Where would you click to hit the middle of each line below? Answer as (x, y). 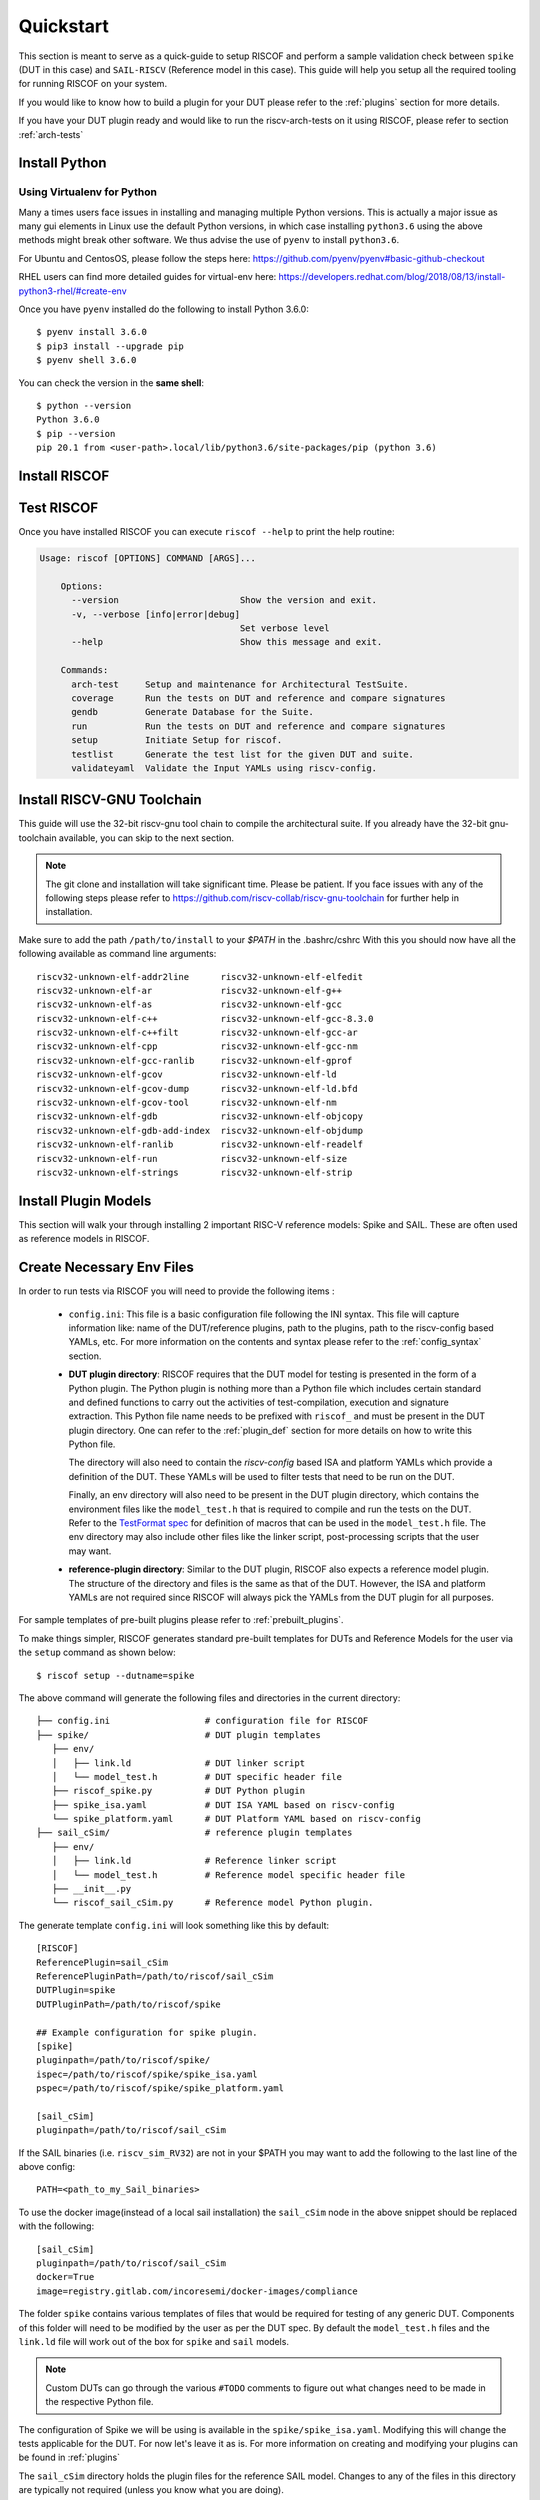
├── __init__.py (91, 1889)
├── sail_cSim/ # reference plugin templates (194, 1833)
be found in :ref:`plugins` (69, 2457)
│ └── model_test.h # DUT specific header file (196, 1776)
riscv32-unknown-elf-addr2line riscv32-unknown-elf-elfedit (200, 976)
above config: (47, 2167)
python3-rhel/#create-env (72, 291)
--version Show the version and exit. (224, 600)
